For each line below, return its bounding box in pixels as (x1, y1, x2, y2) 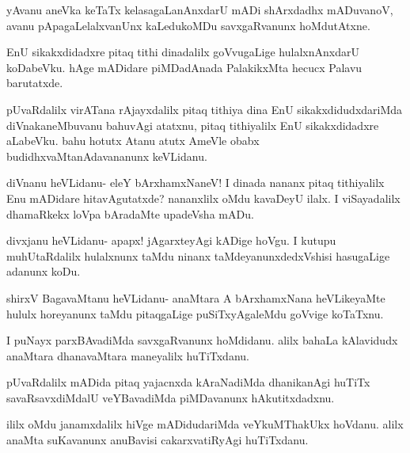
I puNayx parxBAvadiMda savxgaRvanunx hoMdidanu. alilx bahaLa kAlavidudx (6, 332, 398, 348)
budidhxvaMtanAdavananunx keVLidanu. (6, 147, 207, 164)
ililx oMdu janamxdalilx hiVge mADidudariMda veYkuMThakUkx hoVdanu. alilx (6, 416, 404, 432)
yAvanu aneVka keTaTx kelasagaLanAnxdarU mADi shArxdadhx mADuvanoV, (6, 2, 393, 17)
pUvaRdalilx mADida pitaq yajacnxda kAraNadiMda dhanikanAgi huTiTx (6, 374, 370, 390)
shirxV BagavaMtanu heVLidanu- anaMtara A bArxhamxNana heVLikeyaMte (6, 289, 385, 306)
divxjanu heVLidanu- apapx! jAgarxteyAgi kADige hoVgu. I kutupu (6, 232, 336, 249)
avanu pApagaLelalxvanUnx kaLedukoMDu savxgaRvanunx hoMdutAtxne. (6, 17, 370, 33)
